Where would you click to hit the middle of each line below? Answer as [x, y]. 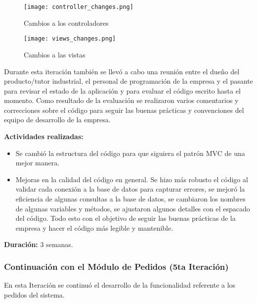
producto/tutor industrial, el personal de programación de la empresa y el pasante [128, 81]
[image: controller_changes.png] [79, 7]
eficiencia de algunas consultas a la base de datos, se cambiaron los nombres [130, 199]
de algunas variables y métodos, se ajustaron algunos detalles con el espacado [133, 208]
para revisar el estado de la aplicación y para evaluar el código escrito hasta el [122, 90]
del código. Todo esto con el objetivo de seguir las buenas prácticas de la [126, 218]
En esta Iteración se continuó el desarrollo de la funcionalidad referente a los [120, 285]
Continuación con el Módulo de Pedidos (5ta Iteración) [116, 266]
